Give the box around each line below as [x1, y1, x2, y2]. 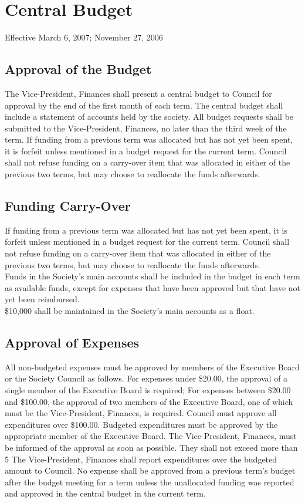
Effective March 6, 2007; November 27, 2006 [5, 31, 163, 43]
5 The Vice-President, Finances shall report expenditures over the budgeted [5, 453, 277, 465]
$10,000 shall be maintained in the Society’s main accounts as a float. [5, 305, 255, 317]
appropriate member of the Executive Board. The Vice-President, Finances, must [5, 430, 297, 442]
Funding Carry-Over [5, 197, 131, 215]
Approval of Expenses [5, 333, 140, 352]
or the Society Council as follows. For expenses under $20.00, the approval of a [5, 372, 288, 384]
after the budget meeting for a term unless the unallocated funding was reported [5, 475, 294, 488]
